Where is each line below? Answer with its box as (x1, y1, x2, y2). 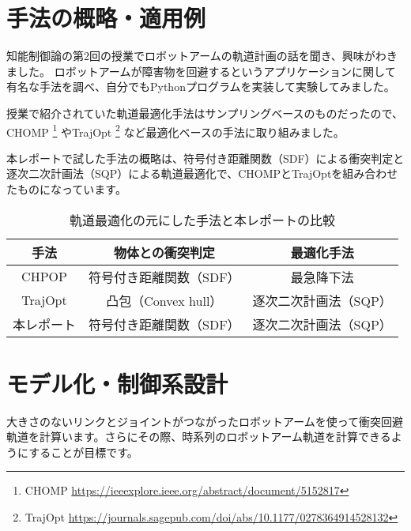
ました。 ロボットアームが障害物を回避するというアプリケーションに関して (6, 62, 396, 79)
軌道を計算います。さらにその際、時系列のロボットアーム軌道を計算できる (6, 428, 391, 445)
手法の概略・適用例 (6, 2, 206, 34)
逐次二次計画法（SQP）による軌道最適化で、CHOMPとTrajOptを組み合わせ (6, 165, 398, 182)
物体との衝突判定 (113, 243, 215, 262)
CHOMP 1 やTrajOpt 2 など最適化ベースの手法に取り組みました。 (6, 121, 345, 140)
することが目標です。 (28, 443, 138, 460)
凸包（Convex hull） (106, 291, 223, 310)
